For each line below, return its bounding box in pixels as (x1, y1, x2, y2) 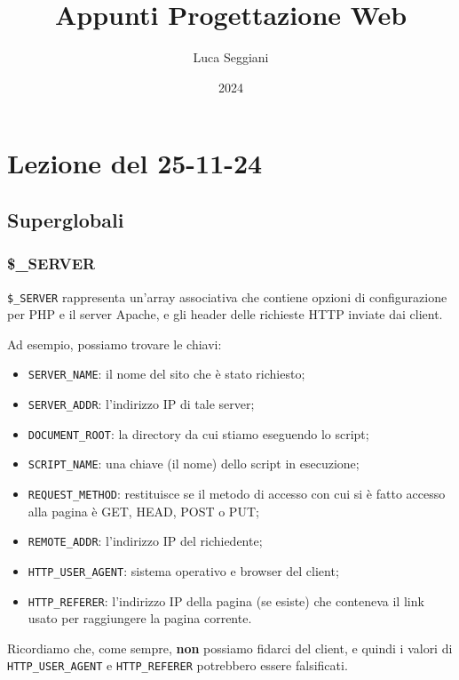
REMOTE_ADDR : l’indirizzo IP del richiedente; (28, 532, 263, 550)
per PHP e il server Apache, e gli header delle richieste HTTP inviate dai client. (7, 305, 443, 324)
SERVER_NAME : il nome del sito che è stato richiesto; (28, 364, 305, 383)
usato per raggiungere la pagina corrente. (28, 609, 252, 628)
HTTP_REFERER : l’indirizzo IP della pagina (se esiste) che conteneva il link (28, 591, 424, 610)
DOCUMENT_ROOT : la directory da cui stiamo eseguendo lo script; (28, 424, 369, 443)
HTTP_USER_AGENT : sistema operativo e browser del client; (28, 561, 339, 580)
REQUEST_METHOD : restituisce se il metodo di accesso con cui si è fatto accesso (28, 484, 446, 502)
